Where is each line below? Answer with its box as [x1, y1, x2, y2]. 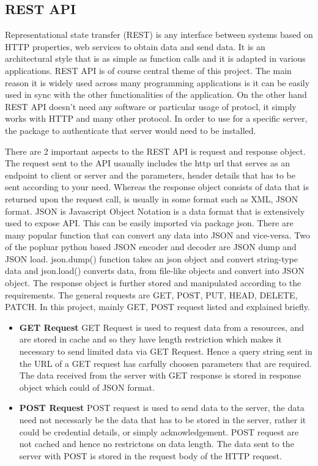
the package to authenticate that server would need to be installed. [5, 124, 256, 136]
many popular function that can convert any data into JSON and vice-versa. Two [5, 228, 310, 241]
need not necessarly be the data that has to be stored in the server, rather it [19, 413, 306, 426]
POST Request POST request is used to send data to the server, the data [19, 401, 305, 414]
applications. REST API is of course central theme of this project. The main [5, 64, 292, 76]
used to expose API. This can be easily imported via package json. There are [5, 216, 294, 229]
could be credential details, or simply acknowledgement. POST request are [19, 425, 299, 438]
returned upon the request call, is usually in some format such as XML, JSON [5, 192, 298, 205]
